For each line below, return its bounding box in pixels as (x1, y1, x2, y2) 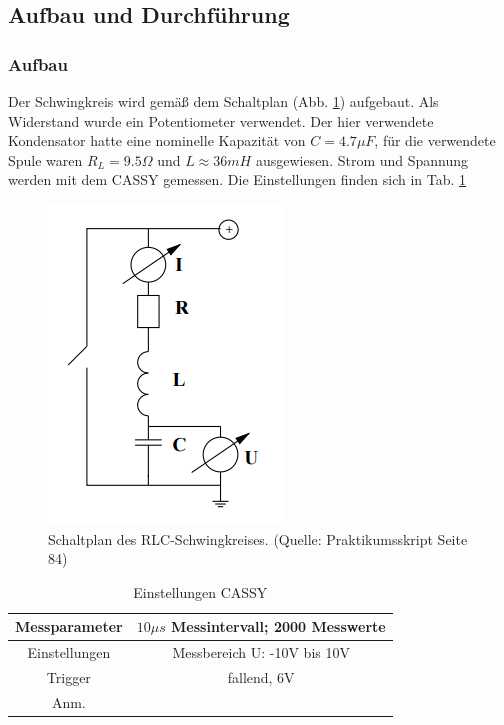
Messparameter (15, 616, 123, 637)
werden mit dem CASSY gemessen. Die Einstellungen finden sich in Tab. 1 (8, 169, 467, 190)
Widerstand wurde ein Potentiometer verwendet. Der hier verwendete (8, 110, 434, 131)
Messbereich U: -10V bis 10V (172, 642, 350, 663)
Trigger (46, 667, 91, 688)
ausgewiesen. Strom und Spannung (255, 149, 469, 170)
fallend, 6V (227, 667, 295, 688)
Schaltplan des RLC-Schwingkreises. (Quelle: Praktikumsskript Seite (48, 528, 468, 549)
